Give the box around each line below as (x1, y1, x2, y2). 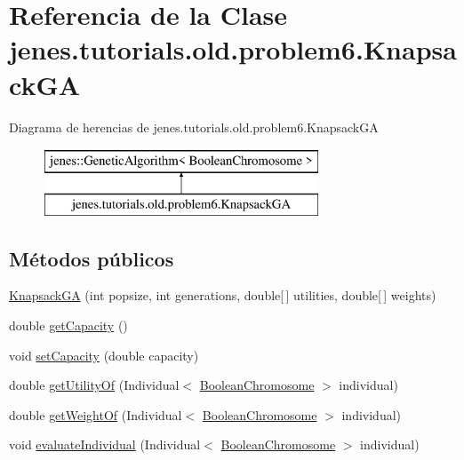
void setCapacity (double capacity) (9, 345, 199, 364)
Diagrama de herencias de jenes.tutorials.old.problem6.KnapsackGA (9, 117, 379, 136)
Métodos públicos (9, 244, 174, 272)
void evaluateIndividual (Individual (9, 435, 201, 454)
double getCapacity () (9, 316, 128, 335)
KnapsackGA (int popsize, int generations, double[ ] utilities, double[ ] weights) (9, 286, 436, 305)
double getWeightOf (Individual (9, 405, 182, 424)
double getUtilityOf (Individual (9, 376, 180, 394)
